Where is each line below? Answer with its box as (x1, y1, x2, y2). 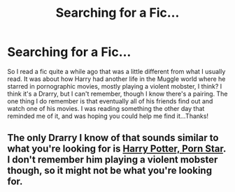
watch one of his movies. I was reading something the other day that (7, 104, 205, 112)
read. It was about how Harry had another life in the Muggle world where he (7, 75, 226, 83)
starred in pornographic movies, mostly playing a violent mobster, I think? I (7, 82, 222, 90)
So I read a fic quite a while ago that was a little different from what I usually (7, 67, 226, 75)
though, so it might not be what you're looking (7, 165, 212, 177)
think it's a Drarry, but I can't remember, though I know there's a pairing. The (7, 89, 228, 98)
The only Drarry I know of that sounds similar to (7, 132, 219, 144)
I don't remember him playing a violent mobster (7, 154, 218, 165)
